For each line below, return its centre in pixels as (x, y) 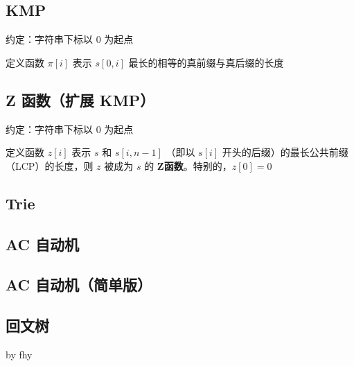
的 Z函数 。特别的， (188, 165)
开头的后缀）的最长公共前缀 (285, 152)
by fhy (19, 354)
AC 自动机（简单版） (79, 285)
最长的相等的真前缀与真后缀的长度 (206, 62)
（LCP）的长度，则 (50, 165)
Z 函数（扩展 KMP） (80, 99)
